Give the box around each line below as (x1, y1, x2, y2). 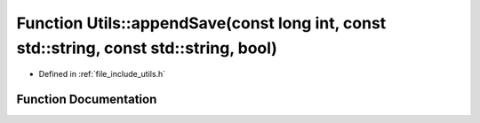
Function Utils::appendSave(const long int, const (16, 13, 387, 33)
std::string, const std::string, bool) (16, 38, 277, 58)
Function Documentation (16, 92, 157, 107)
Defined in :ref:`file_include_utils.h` (38, 69, 166, 80)
